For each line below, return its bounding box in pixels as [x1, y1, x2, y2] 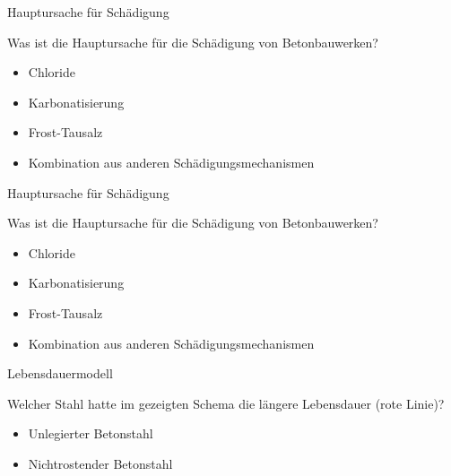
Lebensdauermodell [7, 364, 113, 383]
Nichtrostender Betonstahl [28, 454, 173, 472]
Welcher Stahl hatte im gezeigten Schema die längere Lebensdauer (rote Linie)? [7, 394, 445, 412]
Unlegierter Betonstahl [28, 424, 153, 443]
